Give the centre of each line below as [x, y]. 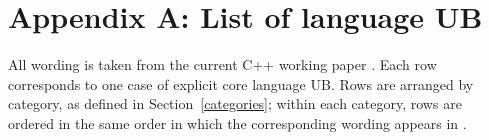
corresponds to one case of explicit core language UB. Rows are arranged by [241, 83]
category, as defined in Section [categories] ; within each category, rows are [235, 103]
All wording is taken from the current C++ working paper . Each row [222, 64]
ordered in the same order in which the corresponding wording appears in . [237, 122]
